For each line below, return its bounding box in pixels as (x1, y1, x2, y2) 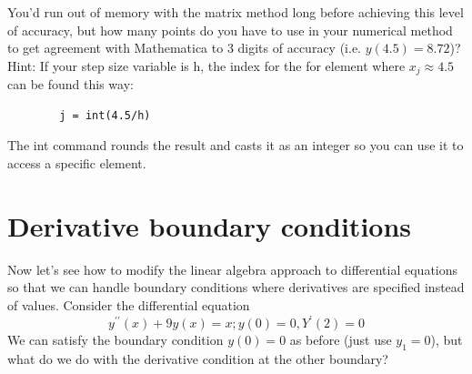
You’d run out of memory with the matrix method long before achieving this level (7, 3, 464, 21)
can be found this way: (7, 75, 134, 94)
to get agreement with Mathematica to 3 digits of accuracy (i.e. (7, 38, 362, 57)
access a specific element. (7, 154, 146, 173)
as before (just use (289, 330, 392, 349)
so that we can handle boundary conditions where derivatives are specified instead (7, 278, 465, 297)
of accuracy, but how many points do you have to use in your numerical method (7, 20, 453, 39)
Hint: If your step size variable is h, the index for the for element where (7, 56, 406, 75)
